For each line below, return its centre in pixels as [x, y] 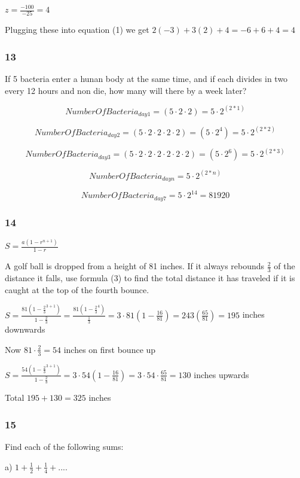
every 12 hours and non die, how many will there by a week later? [126, 90]
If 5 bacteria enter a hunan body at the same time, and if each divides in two [146, 79]
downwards [25, 329]
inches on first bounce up [110, 349]
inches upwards [221, 374]
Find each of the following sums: [64, 447]
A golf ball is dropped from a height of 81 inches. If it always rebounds [135, 266]
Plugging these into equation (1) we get [77, 30]
